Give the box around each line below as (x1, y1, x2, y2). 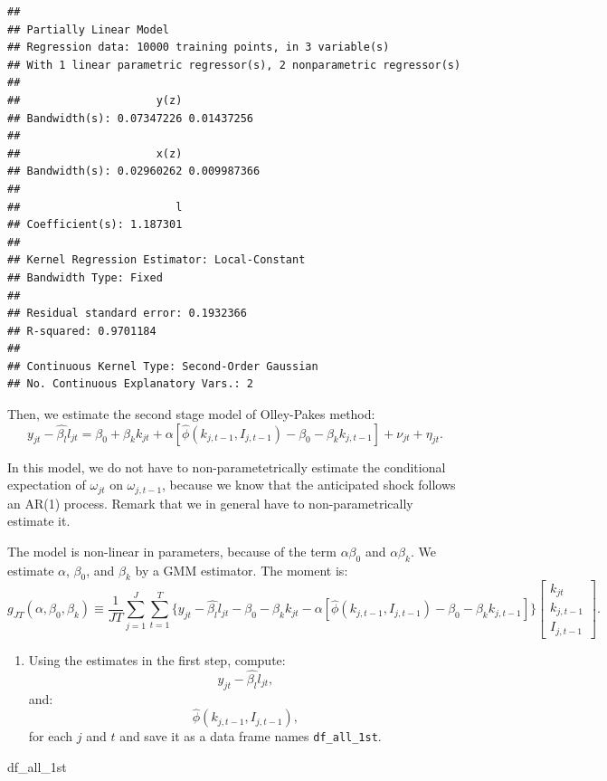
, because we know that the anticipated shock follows (162, 475, 456, 494)
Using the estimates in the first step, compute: (28, 650, 286, 669)
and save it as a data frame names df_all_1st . (119, 727, 382, 746)
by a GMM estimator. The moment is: (135, 560, 348, 579)
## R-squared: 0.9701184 (7, 324, 156, 338)
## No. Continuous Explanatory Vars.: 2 (7, 377, 254, 391)
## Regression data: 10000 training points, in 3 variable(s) (7, 41, 390, 54)
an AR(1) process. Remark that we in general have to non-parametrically (7, 493, 413, 512)
